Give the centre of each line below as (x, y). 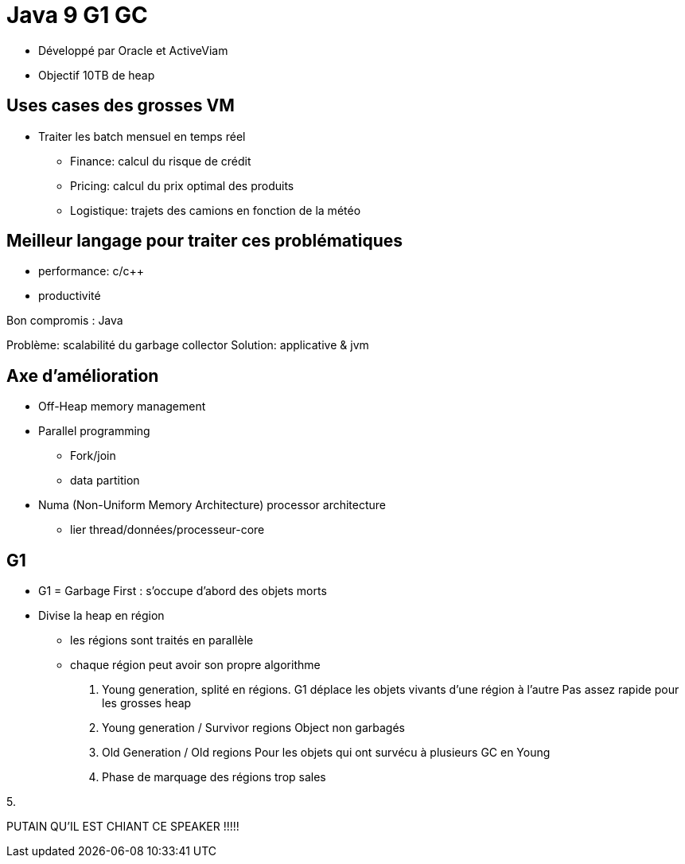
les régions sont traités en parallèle (162, 640)
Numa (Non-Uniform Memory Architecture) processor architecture (212, 505)
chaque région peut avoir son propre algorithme (195, 665)
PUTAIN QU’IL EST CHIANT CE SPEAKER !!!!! (123, 827)
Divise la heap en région (101, 616)
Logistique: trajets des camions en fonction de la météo (216, 210)
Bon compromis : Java (65, 321)
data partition (105, 481)
